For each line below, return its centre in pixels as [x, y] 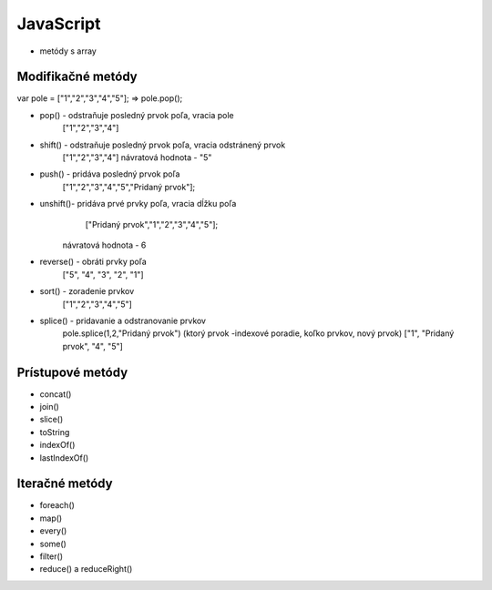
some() [53, 544]
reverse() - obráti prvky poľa [93, 262]
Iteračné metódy [65, 484]
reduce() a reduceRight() [86, 569]
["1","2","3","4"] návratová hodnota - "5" [137, 158]
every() [53, 531]
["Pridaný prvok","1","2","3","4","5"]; [152, 224]
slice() [51, 420]
